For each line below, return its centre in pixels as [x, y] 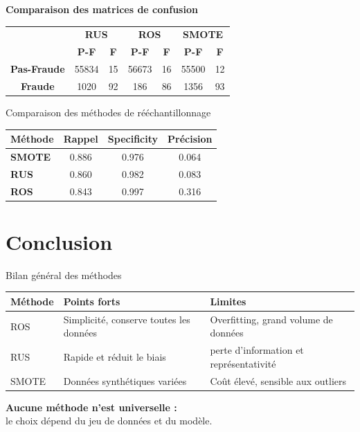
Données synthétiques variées [125, 380]
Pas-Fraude [38, 69]
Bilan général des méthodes [64, 274]
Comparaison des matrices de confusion [102, 9]
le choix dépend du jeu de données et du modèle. [109, 421]
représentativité [243, 363]
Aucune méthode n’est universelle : [91, 407]
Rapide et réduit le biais [115, 356]
